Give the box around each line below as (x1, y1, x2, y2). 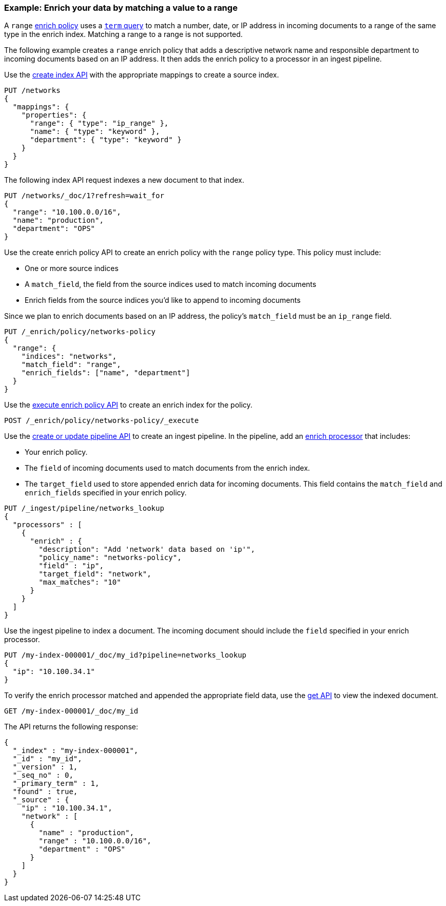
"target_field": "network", (38, 570, 151, 579)
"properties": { (21, 111, 87, 120)
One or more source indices (25, 264, 119, 273)
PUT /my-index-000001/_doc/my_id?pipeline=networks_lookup (4, 651, 247, 660)
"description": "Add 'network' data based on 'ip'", (38, 545, 255, 554)
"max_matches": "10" (38, 578, 121, 587)
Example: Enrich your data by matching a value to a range (4, 3, 238, 13)
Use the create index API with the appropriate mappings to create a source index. (4, 70, 279, 80)
